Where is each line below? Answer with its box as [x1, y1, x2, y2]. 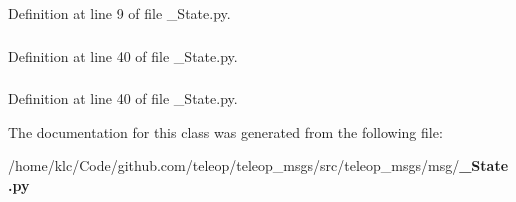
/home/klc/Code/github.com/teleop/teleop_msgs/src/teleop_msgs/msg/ [8, 155, 460, 176]
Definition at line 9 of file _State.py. [8, 3, 231, 23]
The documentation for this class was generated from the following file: [8, 121, 443, 142]
